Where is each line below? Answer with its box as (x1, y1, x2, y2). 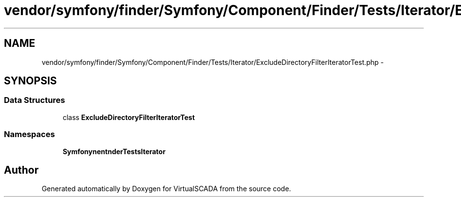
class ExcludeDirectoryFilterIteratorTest (63, 113, 195, 121)
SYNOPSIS (4, 75, 57, 87)
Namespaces (4, 129, 55, 140)
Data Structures (4, 95, 65, 105)
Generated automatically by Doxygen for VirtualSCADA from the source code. (42, 184, 291, 193)
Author (4, 163, 39, 176)
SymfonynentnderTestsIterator (63, 147, 166, 156)
